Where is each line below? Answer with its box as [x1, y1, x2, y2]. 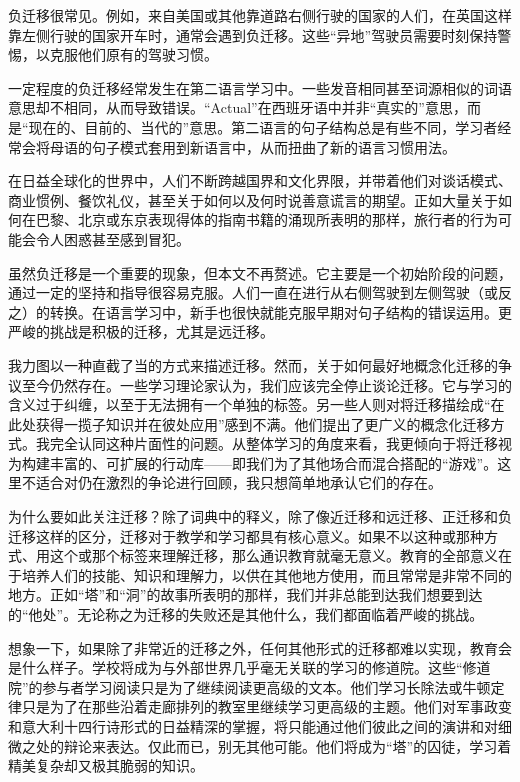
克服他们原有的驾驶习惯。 [49, 44, 218, 65]
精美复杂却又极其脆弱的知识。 [8, 755, 204, 776]
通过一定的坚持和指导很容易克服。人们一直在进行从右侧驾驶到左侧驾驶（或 [8, 282, 498, 303]
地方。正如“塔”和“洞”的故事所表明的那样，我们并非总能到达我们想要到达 [8, 584, 483, 605]
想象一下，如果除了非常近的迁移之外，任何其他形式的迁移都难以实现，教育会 [8, 637, 512, 658]
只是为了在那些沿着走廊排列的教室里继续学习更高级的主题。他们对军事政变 [21, 696, 512, 717]
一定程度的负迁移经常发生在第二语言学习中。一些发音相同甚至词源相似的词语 [8, 77, 512, 98]
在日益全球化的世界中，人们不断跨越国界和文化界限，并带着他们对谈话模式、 [8, 170, 512, 191]
